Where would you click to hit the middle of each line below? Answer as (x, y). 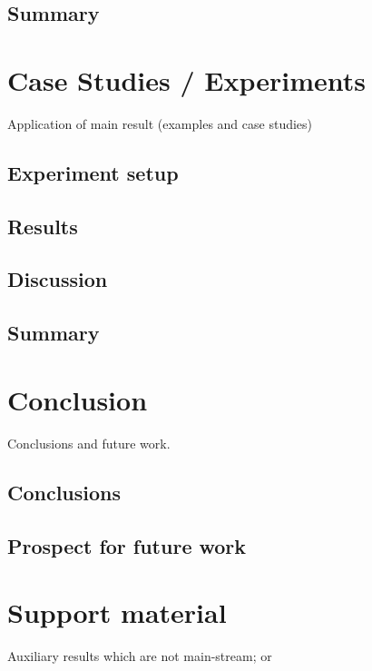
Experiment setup (93, 172)
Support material (117, 612)
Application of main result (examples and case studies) (160, 123)
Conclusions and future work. (89, 443)
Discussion (58, 279)
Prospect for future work (127, 545)
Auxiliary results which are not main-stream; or (140, 656)
